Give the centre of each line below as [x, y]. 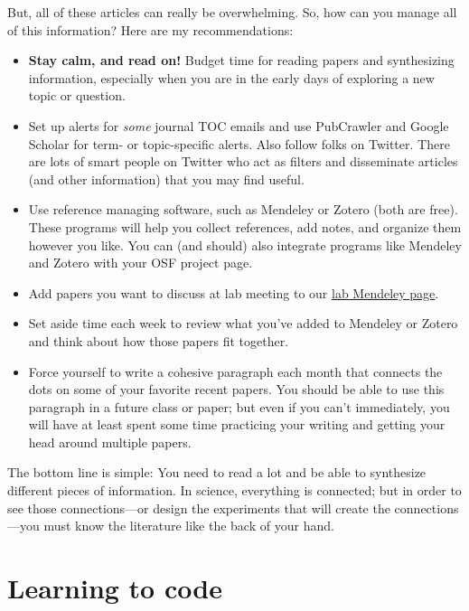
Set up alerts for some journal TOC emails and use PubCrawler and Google [239, 125]
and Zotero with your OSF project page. [141, 263]
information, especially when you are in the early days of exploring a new [231, 77]
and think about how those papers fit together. [159, 340]
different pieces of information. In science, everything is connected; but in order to [234, 490]
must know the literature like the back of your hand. [189, 526]
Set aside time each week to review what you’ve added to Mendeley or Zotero [243, 323]
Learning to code [115, 588]
